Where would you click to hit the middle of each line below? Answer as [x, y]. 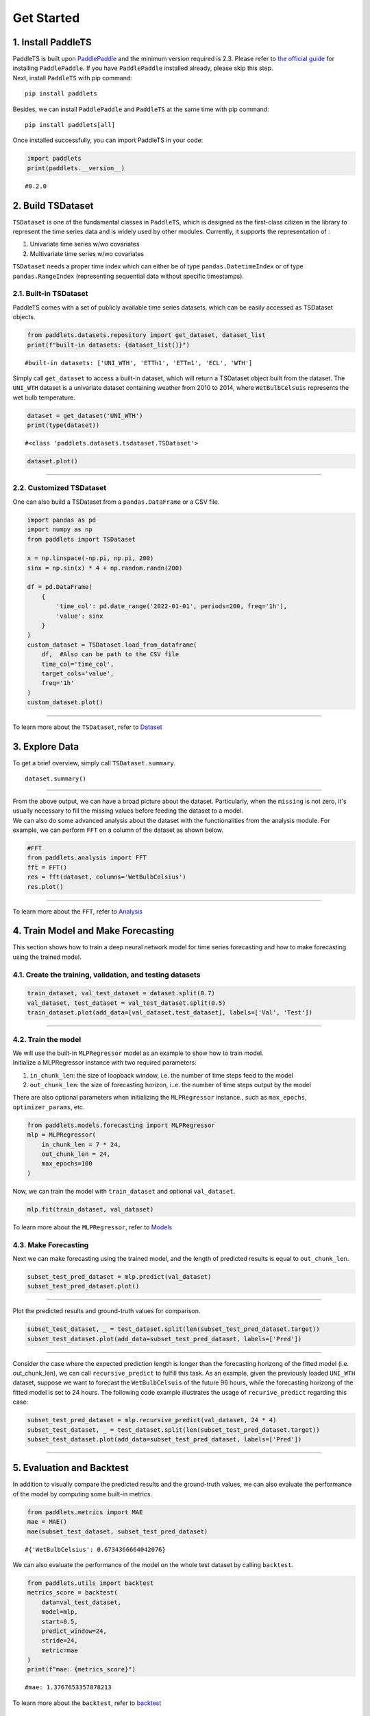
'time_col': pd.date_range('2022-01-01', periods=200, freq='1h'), [172, 606]
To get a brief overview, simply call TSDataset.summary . [94, 763]
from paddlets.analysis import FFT [87, 858]
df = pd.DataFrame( [60, 587]
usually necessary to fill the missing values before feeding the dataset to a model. [128, 811]
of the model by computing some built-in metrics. [83, 1494]
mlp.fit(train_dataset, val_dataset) [90, 1209]
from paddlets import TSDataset [82, 539]
